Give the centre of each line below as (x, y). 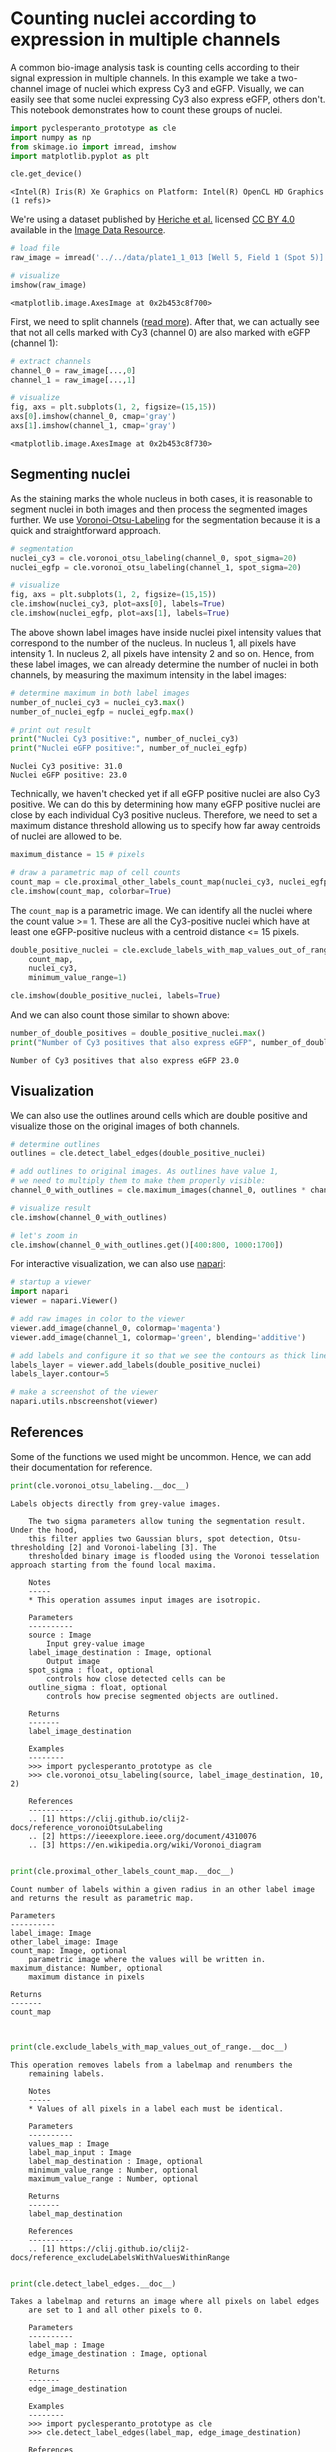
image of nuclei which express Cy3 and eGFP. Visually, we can (175, 88)
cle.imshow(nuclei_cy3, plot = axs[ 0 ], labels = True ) (118, 604)
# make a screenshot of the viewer (84, 1392)
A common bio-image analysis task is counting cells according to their (155, 67)
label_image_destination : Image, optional (120, 1652)
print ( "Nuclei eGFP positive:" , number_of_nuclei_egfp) (129, 748)
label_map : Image (66, 2345)
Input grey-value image (95, 1643)
